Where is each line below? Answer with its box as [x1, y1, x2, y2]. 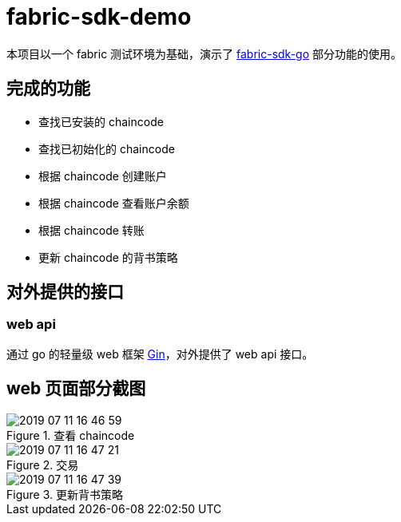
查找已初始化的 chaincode [38, 141, 175, 156]
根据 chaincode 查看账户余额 [38, 196, 189, 210]
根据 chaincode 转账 [38, 223, 145, 237]
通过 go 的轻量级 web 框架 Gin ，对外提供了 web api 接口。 [6, 346, 314, 361]
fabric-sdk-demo [6, 3, 192, 30]
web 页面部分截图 [6, 378, 146, 399]
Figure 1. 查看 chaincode [6, 428, 135, 442]
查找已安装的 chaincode [38, 114, 164, 129]
